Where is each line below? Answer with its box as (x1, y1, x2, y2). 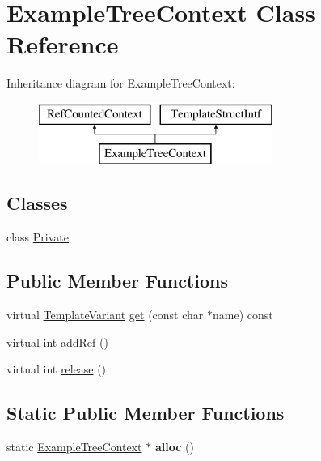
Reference (6, 28, 119, 61)
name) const (212, 306, 273, 323)
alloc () (154, 438, 194, 455)
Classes (6, 190, 68, 216)
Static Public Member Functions (6, 400, 285, 425)
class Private (6, 228, 69, 245)
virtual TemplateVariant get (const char (6, 306, 204, 323)
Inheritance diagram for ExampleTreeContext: (6, 75, 235, 92)
